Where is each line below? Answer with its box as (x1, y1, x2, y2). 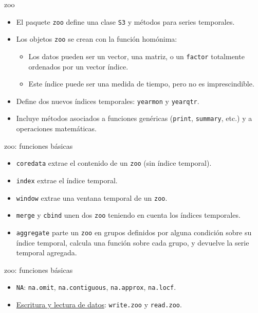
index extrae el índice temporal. (16, 175, 118, 185)
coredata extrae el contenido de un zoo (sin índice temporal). (16, 158, 212, 168)
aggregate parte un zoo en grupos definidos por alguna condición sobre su (16, 227, 252, 237)
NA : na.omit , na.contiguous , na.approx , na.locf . (16, 282, 176, 292)
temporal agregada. (16, 247, 77, 258)
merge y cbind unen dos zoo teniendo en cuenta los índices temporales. (16, 210, 241, 220)
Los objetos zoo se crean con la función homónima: (16, 33, 177, 44)
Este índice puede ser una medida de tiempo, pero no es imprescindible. (28, 78, 254, 89)
